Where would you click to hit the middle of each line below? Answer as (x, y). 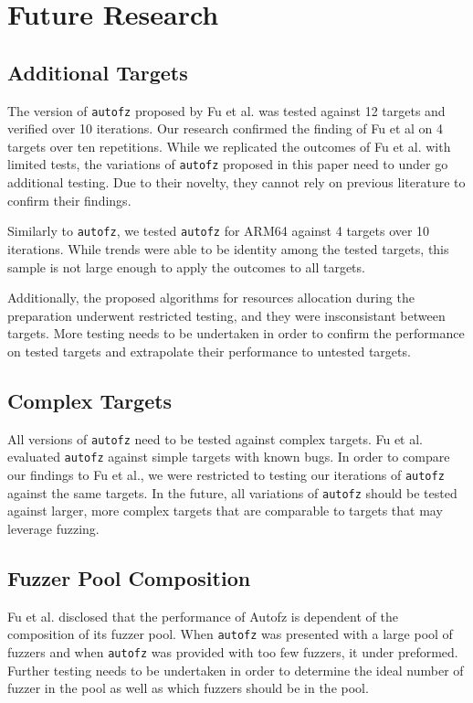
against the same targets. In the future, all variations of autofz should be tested (232, 492)
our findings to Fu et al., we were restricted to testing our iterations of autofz (226, 474)
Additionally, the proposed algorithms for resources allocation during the (211, 298)
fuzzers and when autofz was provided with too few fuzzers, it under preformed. (233, 651)
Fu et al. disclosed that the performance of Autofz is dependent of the (203, 616)
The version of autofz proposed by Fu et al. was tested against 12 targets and (226, 110)
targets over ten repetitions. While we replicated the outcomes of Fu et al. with (229, 146)
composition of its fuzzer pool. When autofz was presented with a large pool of (230, 634)
